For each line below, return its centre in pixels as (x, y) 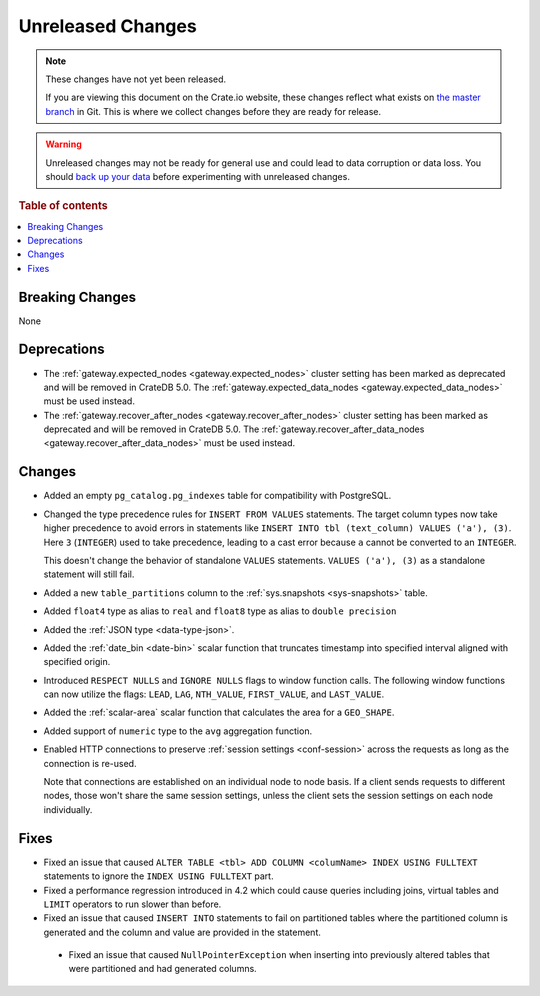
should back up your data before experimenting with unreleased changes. (197, 176)
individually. (68, 809)
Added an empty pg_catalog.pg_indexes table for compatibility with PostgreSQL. (217, 496)
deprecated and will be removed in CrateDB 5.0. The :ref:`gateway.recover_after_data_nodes (234, 429)
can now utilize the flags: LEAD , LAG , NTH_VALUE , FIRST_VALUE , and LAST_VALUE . (214, 694)
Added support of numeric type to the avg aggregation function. (178, 731)
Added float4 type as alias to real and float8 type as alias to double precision (220, 611)
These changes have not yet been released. (136, 79)
